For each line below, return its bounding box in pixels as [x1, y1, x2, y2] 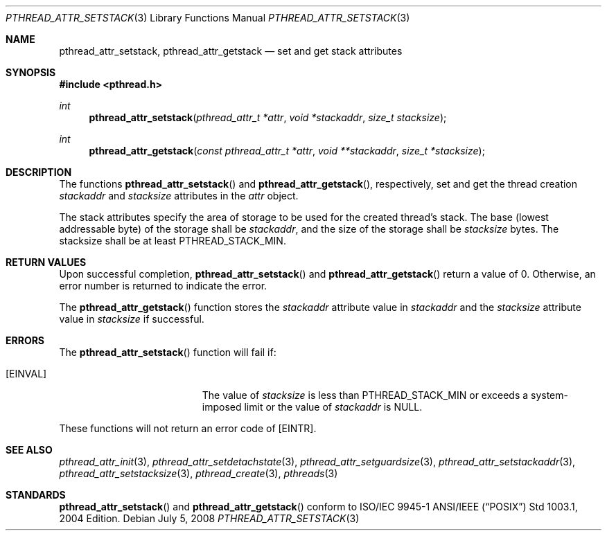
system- [531, 389, 568, 401]
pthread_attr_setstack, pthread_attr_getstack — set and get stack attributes [59, 45, 403, 57]
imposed [202, 401, 242, 413]
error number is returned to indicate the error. [59, 280, 267, 292]
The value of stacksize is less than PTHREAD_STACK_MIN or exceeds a [202, 389, 529, 401]
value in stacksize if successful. [59, 313, 204, 325]
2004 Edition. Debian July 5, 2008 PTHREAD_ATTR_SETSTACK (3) [59, 512, 360, 524]
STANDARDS [6, 489, 66, 501]
